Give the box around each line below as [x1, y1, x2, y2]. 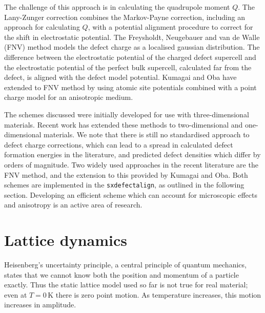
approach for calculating [4, 22, 80, 32]
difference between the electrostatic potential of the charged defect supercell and [4, 51, 256, 62]
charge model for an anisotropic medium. [4, 92, 133, 102]
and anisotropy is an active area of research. [4, 199, 142, 210]
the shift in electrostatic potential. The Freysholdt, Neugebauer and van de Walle [4, 31, 260, 42]
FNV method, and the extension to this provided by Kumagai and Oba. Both [4, 169, 248, 180]
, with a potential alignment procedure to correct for [88, 22, 253, 32]
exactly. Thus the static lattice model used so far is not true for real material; [4, 279, 248, 290]
